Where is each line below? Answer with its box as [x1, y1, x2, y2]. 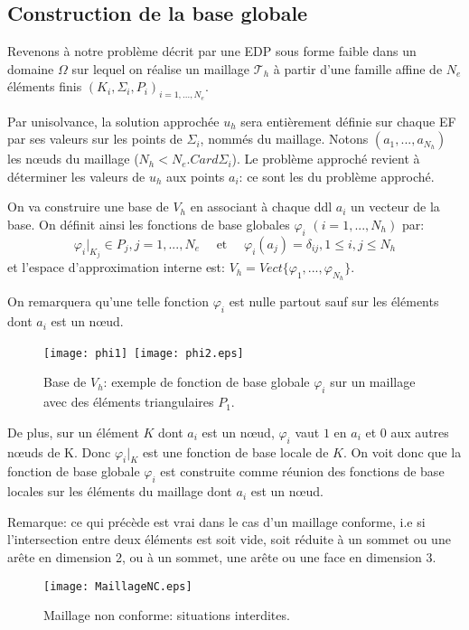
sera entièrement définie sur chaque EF [240, 111, 456, 130]
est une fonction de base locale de [142, 442, 329, 461]
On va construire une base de [7, 197, 169, 216]
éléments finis [7, 77, 82, 96]
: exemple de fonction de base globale [103, 372, 310, 391]
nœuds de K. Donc [7, 442, 111, 461]
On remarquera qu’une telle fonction [7, 292, 209, 311]
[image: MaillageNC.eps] [43, 579, 192, 593]
